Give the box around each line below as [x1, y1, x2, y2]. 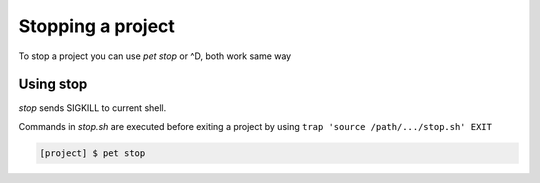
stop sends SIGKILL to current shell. [18, 102, 167, 114]
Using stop [18, 76, 88, 93]
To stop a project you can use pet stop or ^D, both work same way [18, 50, 292, 62]
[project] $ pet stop [39, 147, 146, 159]
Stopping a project [18, 15, 175, 37]
